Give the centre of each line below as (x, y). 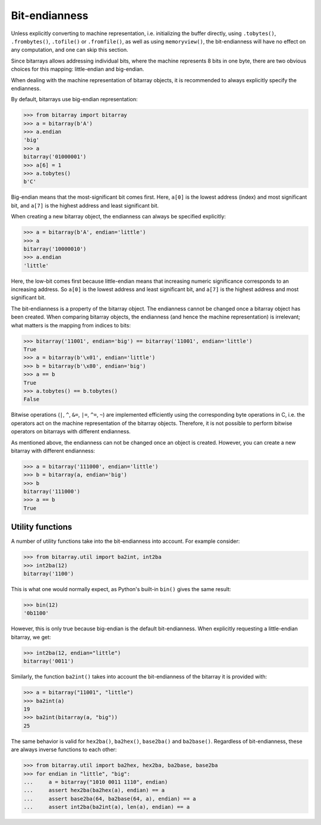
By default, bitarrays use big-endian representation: (74, 99)
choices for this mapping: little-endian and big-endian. (78, 69)
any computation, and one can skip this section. (70, 50)
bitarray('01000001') (55, 157)
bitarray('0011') (49, 661)
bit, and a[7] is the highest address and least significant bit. (85, 205)
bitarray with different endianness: (53, 451)
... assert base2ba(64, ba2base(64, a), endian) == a (110, 799)
